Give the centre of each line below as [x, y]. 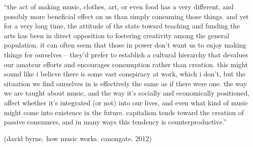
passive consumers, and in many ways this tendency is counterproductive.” [115, 122]
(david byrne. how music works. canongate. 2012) [78, 138]
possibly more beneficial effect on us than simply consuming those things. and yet [126, 16]
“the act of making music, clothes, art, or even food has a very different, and [119, 6]
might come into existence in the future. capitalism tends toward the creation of [124, 112]
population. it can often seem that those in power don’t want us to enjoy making [125, 45]
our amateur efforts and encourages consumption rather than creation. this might [126, 64]
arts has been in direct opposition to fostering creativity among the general [117, 35]
